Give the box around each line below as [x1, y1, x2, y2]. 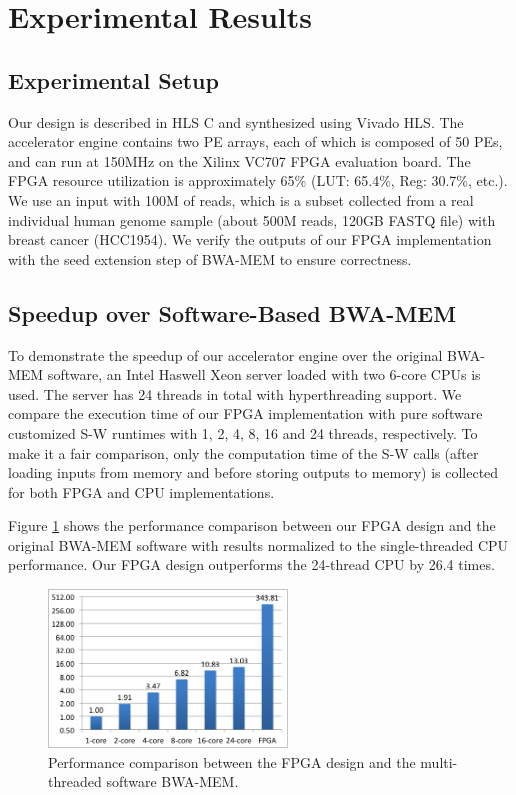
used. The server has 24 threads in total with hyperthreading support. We [8, 383, 462, 404]
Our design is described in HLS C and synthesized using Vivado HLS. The [8, 111, 464, 132]
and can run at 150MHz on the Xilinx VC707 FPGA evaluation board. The [8, 150, 471, 171]
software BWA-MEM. [106, 771, 239, 792]
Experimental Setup [8, 64, 219, 95]
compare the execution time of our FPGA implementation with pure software [8, 403, 483, 424]
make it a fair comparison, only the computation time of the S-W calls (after [8, 442, 479, 463]
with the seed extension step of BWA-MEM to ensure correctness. [8, 248, 412, 269]
